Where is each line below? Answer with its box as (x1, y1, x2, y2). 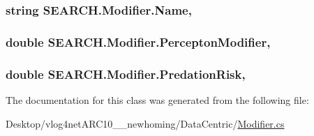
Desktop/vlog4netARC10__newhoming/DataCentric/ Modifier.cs (6, 116, 285, 130)
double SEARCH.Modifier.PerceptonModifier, (6, 33, 271, 50)
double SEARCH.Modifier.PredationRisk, (6, 65, 246, 82)
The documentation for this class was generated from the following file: (6, 92, 309, 107)
